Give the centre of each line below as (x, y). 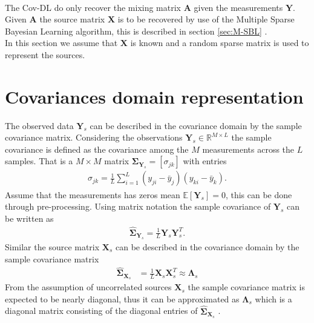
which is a (273, 298)
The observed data (39, 125)
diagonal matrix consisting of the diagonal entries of (101, 311)
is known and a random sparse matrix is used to (220, 43)
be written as (29, 218)
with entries (205, 161)
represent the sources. (45, 54)
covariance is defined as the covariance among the (97, 149)
